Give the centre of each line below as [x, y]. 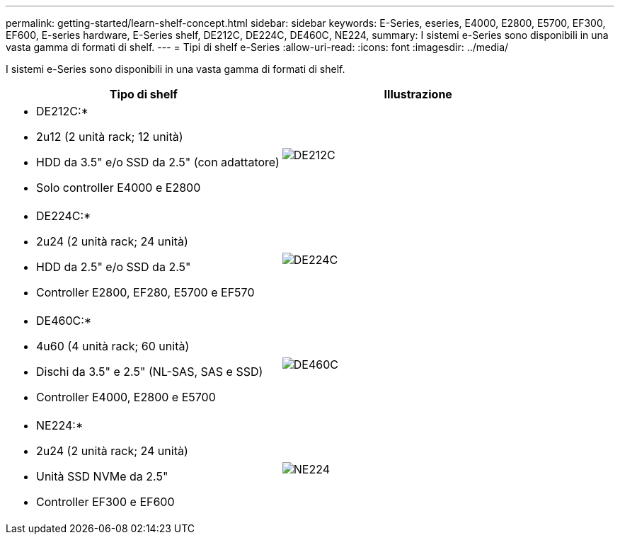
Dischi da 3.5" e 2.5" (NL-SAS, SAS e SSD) [150, 372]
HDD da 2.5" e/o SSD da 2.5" [114, 267]
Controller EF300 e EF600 [105, 502]
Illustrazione [418, 94]
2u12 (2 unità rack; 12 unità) [110, 137]
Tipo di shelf [143, 94]
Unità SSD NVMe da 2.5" [102, 476]
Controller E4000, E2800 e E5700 [126, 397]
